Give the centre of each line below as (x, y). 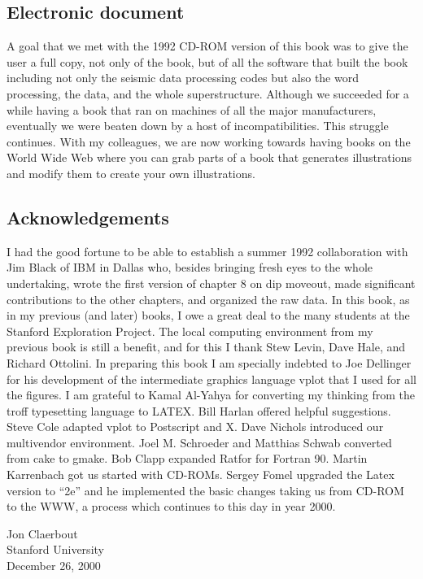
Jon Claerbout (42, 533)
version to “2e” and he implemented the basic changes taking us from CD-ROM (205, 490)
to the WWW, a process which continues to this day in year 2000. (171, 506)
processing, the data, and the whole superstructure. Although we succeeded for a (208, 93)
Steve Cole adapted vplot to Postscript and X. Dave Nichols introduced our (195, 427)
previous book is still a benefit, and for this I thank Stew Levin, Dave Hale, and (206, 347)
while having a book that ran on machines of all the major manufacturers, (192, 109)
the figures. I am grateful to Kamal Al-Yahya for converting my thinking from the (211, 395)
